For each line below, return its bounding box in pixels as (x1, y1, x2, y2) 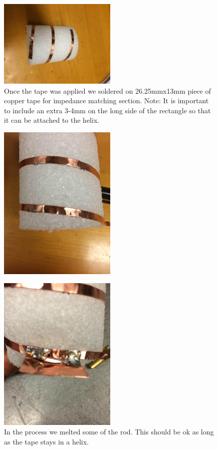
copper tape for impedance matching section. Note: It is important (4, 95, 209, 106)
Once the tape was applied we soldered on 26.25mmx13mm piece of (4, 85, 211, 96)
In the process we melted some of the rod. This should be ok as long (4, 426, 214, 437)
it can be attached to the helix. (4, 115, 100, 125)
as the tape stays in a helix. (4, 436, 89, 447)
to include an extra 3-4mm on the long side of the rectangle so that (4, 105, 211, 115)
